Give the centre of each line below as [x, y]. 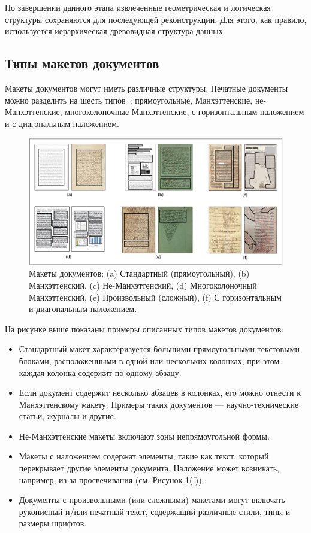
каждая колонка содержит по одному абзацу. [100, 372]
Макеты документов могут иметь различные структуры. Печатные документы [147, 88]
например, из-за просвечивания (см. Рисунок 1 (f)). [111, 479]
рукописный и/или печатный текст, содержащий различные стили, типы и [155, 511]
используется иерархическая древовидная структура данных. [115, 31]
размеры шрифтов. [53, 523]
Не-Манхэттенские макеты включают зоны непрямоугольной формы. [144, 436]
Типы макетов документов [82, 63]
